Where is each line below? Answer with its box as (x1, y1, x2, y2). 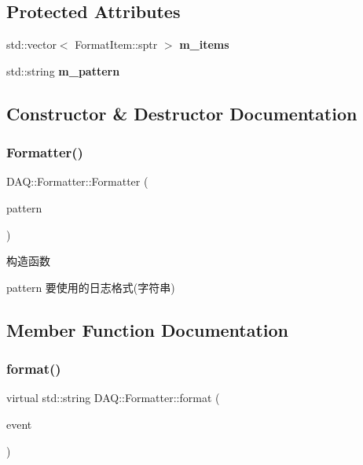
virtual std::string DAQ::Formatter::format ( (6, 389, 220, 406)
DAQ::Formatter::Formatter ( (6, 173, 148, 190)
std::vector (6, 36, 57, 53)
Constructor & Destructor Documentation (6, 101, 357, 125)
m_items (179, 36, 229, 53)
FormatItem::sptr (75, 36, 158, 53)
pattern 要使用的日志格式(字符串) (6, 279, 175, 295)
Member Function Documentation (6, 317, 289, 341)
